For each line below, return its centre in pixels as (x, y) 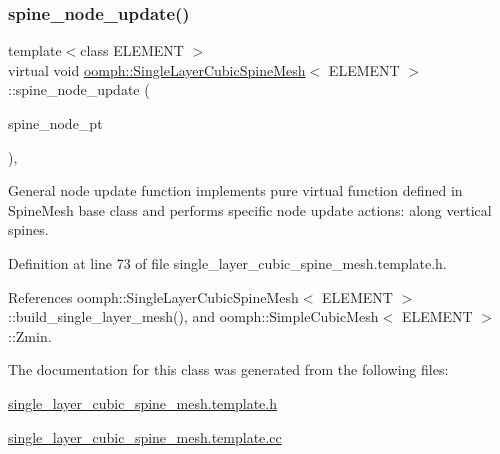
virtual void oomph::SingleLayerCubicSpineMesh (157, 69)
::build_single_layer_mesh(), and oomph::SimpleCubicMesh (193, 316)
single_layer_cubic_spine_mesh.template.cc (145, 436)
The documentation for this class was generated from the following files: (228, 369)
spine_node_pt (55, 123)
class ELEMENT (132, 50)
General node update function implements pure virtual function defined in (235, 190)
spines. (28, 229)
